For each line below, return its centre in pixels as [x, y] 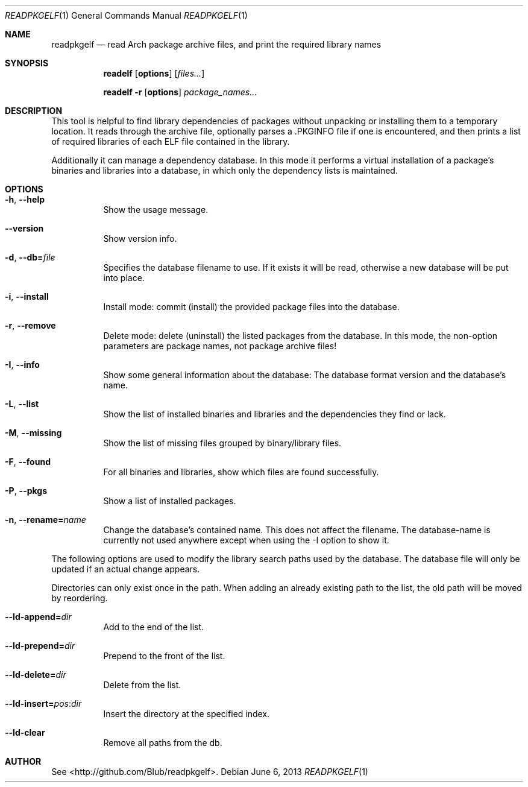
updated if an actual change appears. [126, 569]
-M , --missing [33, 433]
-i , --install [27, 296]
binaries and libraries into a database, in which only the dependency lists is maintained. [225, 170]
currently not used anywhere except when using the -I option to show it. [246, 540]
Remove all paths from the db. [163, 743]
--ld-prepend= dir [40, 646]
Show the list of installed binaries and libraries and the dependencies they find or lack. [275, 414]
